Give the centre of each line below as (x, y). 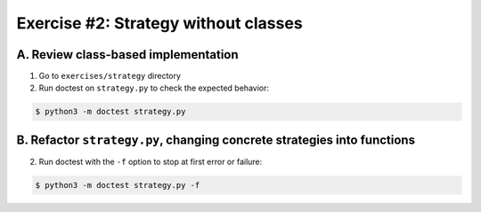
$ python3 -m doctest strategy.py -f (118, 185)
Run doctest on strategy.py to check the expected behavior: (154, 88)
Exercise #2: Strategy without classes (159, 23)
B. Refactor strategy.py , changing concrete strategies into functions (216, 140)
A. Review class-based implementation (128, 55)
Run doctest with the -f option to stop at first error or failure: (151, 161)
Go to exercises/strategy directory (110, 76)
